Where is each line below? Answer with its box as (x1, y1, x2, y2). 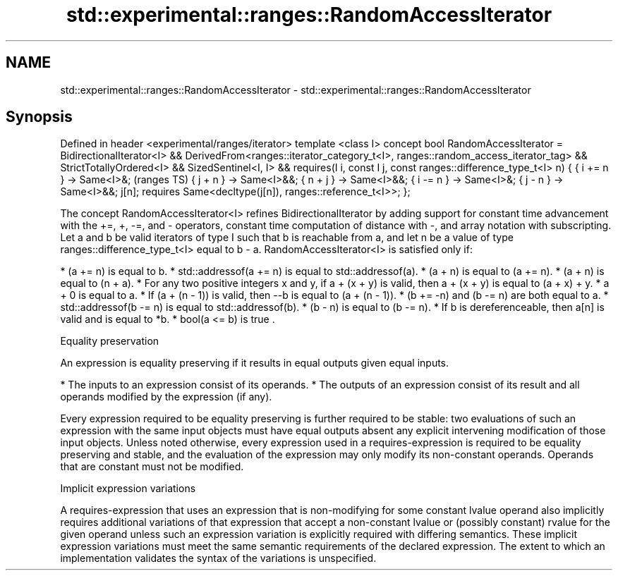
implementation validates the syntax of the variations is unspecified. (60, 552, 377, 565)
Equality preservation (60, 335, 159, 348)
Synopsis (6, 108, 73, 126)
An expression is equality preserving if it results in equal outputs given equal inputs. (60, 357, 449, 369)
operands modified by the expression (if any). (60, 391, 272, 403)
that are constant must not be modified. (60, 460, 244, 473)
